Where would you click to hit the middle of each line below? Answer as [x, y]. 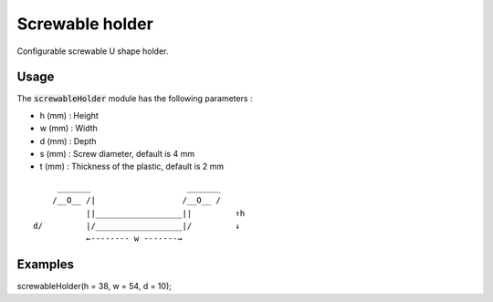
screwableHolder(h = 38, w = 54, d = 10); [94, 286]
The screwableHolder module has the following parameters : [135, 99]
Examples [46, 265]
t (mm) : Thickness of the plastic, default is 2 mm [131, 167]
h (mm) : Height [69, 115]
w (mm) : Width [68, 129]
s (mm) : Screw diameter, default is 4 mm [117, 154]
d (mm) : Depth [68, 141]
